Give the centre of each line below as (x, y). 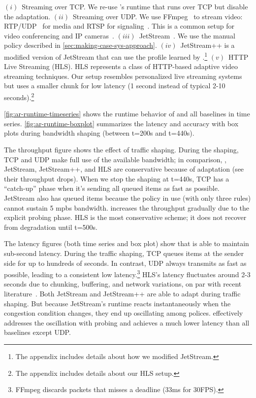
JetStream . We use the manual (187, 35)
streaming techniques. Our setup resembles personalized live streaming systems (123, 76)
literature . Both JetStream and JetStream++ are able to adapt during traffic (122, 293)
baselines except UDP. (37, 332)
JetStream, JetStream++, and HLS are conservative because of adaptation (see (124, 169)
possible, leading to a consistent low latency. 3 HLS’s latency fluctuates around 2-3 (127, 273)
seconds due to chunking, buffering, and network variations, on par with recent (123, 284)
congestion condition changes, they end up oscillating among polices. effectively (124, 313)
